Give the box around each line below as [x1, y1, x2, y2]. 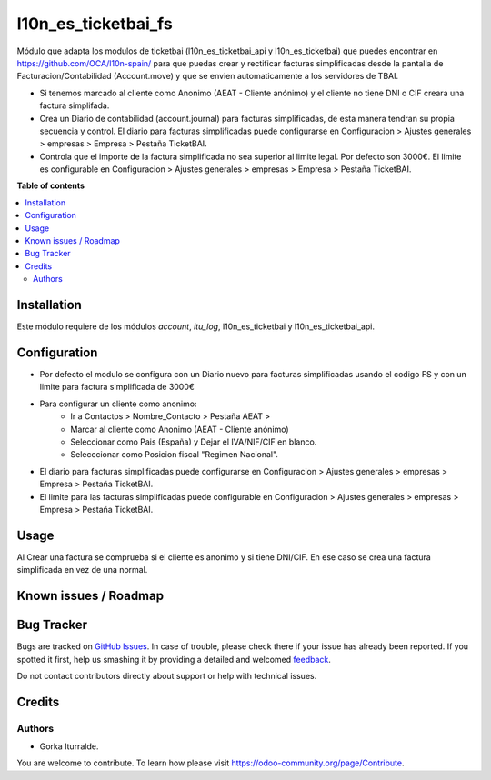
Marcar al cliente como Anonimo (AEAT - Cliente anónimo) [70, 424, 290, 435]
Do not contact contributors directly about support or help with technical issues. [16, 670, 317, 681]
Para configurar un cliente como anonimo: [39, 398, 197, 409]
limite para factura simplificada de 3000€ [39, 382, 195, 393]
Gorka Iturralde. [39, 741, 99, 752]
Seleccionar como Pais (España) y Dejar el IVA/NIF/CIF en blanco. [70, 436, 317, 447]
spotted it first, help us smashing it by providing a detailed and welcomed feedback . [16, 654, 332, 665]
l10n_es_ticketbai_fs [16, 14, 173, 34]
